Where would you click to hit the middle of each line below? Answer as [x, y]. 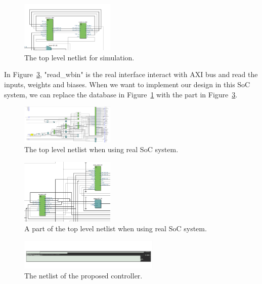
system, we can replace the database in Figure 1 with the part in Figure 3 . [121, 94]
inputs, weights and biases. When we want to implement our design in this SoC [127, 84]
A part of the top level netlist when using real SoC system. [116, 228]
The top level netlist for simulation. [79, 57]
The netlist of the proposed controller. [83, 275]
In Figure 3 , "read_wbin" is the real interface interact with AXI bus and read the [131, 74]
